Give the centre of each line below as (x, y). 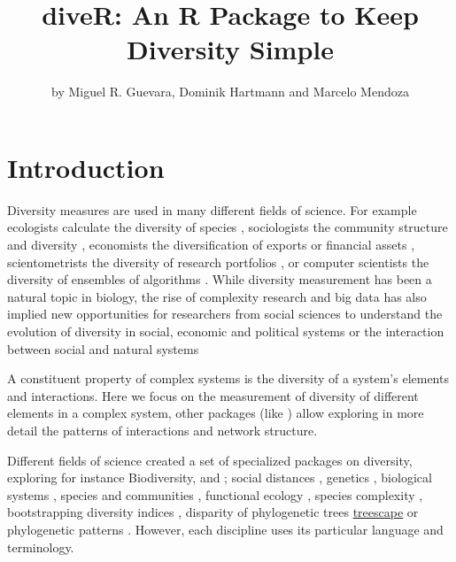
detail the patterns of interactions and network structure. (162, 430)
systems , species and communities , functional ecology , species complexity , (215, 494)
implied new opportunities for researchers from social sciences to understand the (225, 314)
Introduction (86, 167)
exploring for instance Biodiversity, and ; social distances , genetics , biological (220, 477)
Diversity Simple (230, 49)
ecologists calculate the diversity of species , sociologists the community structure (228, 227)
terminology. (41, 547)
